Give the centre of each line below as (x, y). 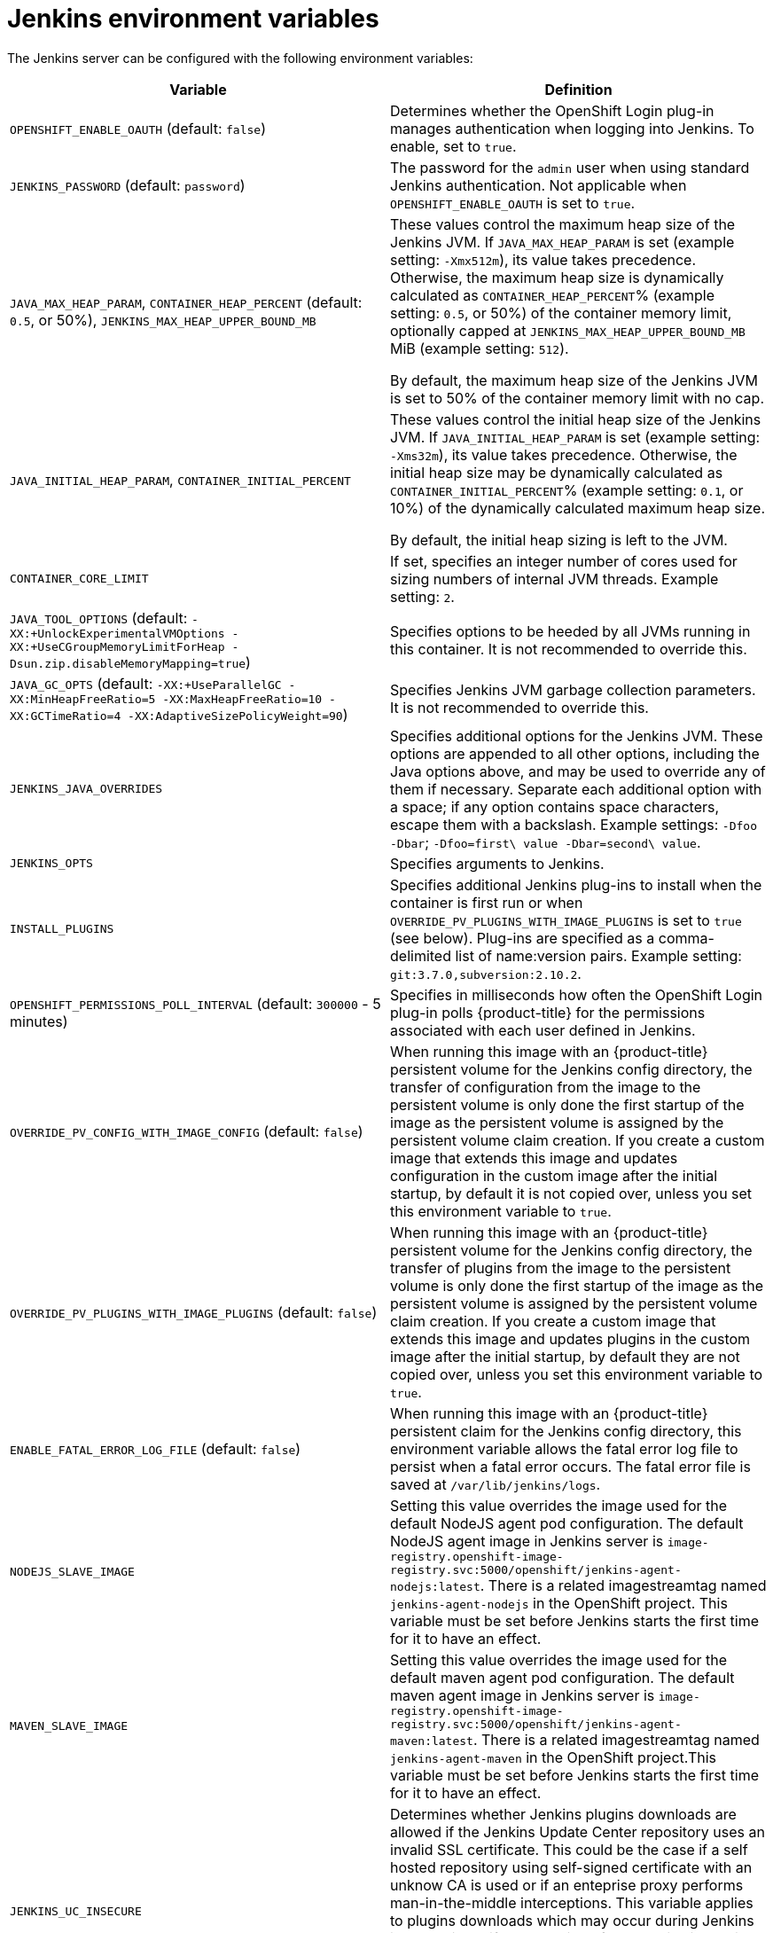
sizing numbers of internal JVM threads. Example (554, 579)
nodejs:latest (435, 1586)
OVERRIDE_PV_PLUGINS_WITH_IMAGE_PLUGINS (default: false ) (194, 1312)
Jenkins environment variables (193, 19)
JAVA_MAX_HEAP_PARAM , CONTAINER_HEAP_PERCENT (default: (186, 302)
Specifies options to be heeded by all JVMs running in (570, 631)
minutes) (39, 1021)
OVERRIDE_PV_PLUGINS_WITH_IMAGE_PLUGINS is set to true (566, 920)
